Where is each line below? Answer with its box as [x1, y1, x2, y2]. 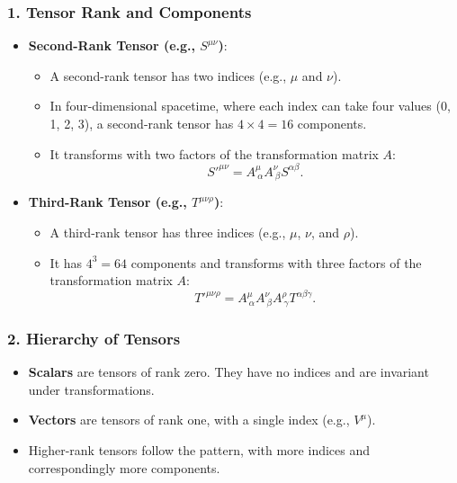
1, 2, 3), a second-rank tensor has [49, 114, 234, 132]
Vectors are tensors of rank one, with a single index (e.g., [28, 410, 350, 429]
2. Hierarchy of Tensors [7, 326, 181, 349]
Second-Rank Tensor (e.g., [28, 36, 195, 55]
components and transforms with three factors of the [130, 253, 422, 272]
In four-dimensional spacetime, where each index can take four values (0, [49, 96, 451, 115]
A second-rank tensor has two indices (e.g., [49, 66, 287, 85]
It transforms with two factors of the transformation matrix [49, 144, 379, 163]
